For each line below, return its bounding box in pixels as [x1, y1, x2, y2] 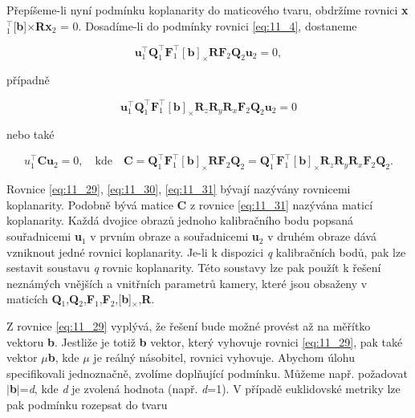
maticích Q [6, 290, 62, 307]
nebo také [6, 126, 55, 143]
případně [6, 71, 50, 88]
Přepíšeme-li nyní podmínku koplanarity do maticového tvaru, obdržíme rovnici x [6, 2, 409, 18]
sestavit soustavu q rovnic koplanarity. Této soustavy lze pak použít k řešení [6, 259, 381, 276]
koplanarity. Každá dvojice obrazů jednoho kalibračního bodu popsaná [6, 212, 353, 229]
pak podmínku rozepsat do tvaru [6, 396, 168, 412]
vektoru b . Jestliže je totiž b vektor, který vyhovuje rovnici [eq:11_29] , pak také [6, 333, 403, 350]
